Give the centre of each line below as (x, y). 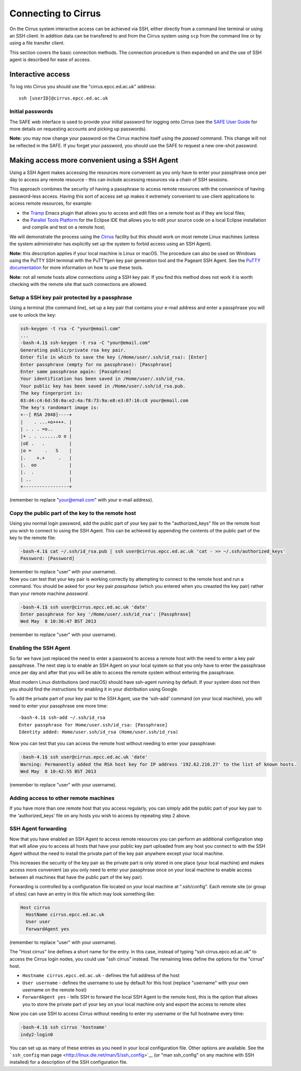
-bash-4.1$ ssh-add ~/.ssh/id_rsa (62, 718)
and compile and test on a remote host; (64, 227)
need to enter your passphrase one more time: (59, 705)
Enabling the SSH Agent (40, 648)
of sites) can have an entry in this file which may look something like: (82, 894)
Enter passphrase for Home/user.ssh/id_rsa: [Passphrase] (93, 725)
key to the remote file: (33, 538)
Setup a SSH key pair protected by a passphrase (71, 297)
